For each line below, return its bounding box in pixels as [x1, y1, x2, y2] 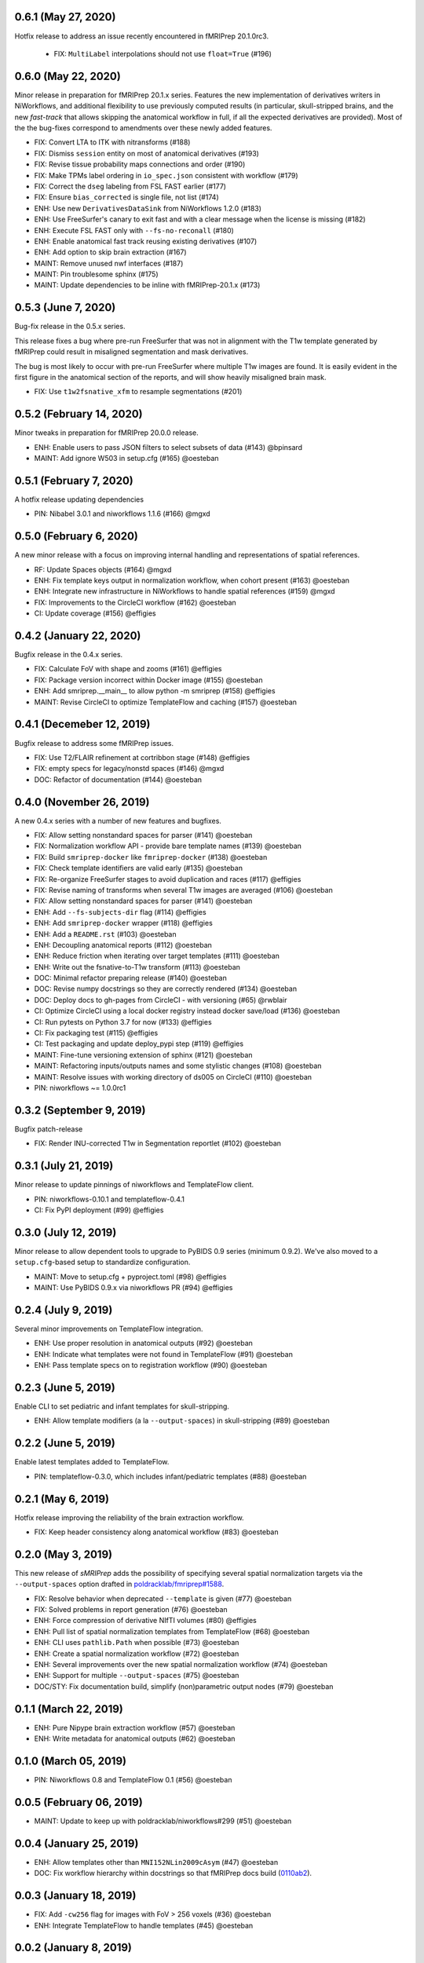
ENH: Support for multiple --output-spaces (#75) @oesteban [34, 1671, 239, 1680]
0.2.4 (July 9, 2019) [14, 1303, 113, 1317]
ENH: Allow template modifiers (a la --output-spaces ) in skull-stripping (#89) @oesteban [34, 1416, 330, 1425]
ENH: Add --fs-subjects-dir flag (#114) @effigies [34, 907, 207, 916]
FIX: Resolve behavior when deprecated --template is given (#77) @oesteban [34, 1594, 292, 1603]
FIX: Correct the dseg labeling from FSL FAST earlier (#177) [34, 181, 227, 191]
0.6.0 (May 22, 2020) [14, 69, 121, 82]
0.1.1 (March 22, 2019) [14, 1702, 123, 1716]
